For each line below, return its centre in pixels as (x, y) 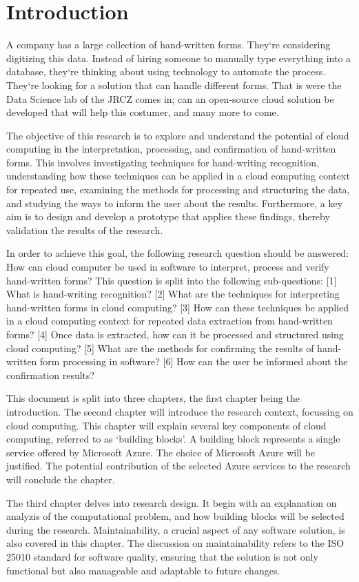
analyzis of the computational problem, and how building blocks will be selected (175, 516)
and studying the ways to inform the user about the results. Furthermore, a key (175, 203)
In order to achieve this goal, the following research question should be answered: (177, 253)
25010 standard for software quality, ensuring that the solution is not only (162, 556)
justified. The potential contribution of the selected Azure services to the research (178, 466)
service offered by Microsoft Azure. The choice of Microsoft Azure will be (161, 452)
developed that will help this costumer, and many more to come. (143, 112)
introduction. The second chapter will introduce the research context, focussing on (180, 411)
